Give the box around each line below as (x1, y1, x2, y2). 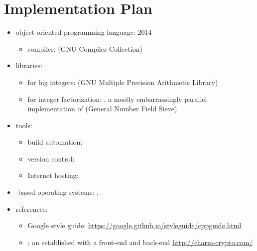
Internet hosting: (27, 170, 79, 180)
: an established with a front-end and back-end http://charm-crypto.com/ (27, 237, 253, 247)
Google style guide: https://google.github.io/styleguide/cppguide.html (27, 220, 242, 231)
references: (15, 203, 48, 214)
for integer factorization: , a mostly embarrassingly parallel (27, 93, 207, 104)
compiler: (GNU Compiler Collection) (27, 43, 142, 54)
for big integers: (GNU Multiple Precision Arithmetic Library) (27, 77, 218, 87)
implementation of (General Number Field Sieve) (27, 103, 177, 114)
